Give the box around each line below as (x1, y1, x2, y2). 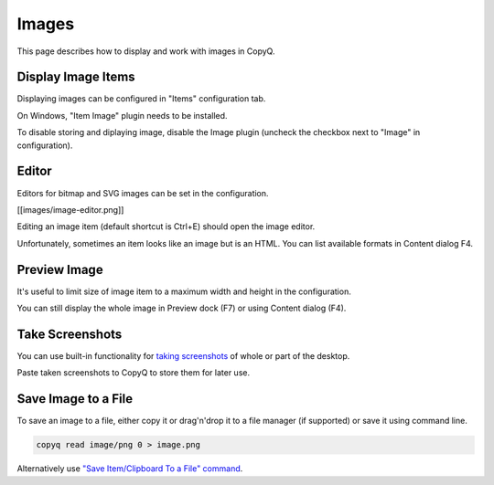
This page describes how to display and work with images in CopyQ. (16, 46, 275, 57)
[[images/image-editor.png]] (16, 204, 124, 215)
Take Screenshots (16, 326, 123, 342)
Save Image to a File (16, 391, 134, 406)
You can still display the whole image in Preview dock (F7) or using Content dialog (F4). (16, 302, 347, 313)
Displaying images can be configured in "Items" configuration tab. (16, 93, 266, 104)
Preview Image (16, 261, 104, 278)
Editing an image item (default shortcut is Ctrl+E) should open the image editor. (16, 221, 316, 232)
